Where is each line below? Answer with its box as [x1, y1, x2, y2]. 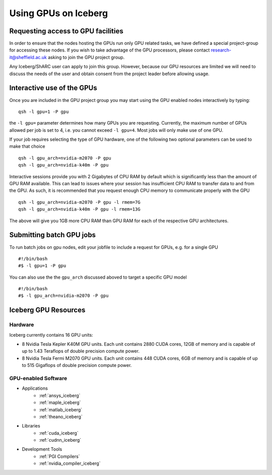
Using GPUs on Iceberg [9, 8, 108, 19]
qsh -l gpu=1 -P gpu [18, 109, 69, 115]
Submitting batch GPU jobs [9, 231, 96, 239]
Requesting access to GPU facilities [9, 27, 123, 35]
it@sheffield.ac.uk [9, 54, 47, 60]
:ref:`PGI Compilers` [39, 453, 80, 459]
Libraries [22, 423, 40, 429]
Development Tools [22, 446, 62, 452]
